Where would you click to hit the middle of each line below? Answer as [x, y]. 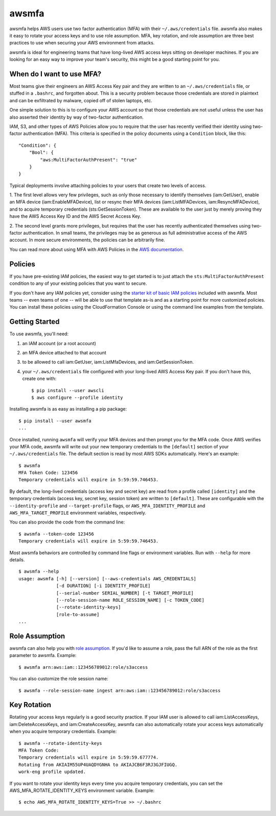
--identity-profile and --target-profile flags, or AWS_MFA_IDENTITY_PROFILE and [107, 506]
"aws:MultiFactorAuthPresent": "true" [89, 160]
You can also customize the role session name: [59, 679]
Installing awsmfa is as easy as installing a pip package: [68, 409]
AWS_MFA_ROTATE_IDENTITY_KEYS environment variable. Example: [82, 790]
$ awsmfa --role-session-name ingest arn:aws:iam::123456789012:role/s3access [120, 690]
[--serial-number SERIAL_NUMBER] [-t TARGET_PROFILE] [125, 593]
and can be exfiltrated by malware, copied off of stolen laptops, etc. [81, 100]
